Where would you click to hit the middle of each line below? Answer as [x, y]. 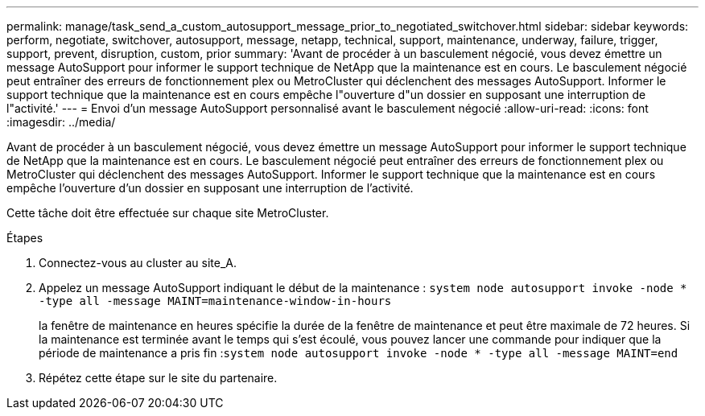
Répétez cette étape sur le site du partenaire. [158, 378]
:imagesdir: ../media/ [61, 122]
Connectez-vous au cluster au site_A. [138, 263]
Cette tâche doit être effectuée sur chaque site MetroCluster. [168, 213]
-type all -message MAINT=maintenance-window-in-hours [215, 301]
